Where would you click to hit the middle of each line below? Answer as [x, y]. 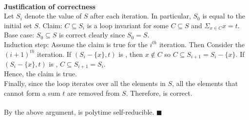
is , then [131, 54]
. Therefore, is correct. [159, 93]
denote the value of [53, 16]
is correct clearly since [92, 35]
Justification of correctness [50, 6]
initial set [18, 25]
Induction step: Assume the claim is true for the [76, 44]
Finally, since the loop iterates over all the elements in [85, 83]
